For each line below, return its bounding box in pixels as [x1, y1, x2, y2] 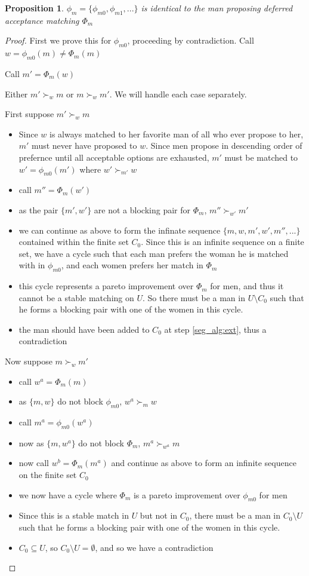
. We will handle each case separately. [109, 87, 247, 100]
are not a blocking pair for [94, 203, 191, 216]
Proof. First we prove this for [5, 34, 112, 47]
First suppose [5, 108, 54, 120]
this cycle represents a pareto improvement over [18, 280, 194, 292]
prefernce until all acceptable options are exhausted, [18, 151, 209, 163]
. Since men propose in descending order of [146, 139, 302, 152]
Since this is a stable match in [18, 509, 129, 522]
